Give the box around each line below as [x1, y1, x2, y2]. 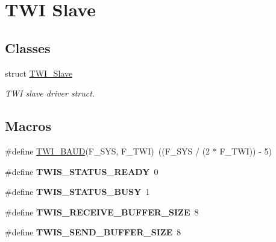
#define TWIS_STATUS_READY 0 [5, 165, 158, 177]
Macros [5, 116, 51, 135]
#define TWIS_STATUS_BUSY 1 [5, 185, 150, 198]
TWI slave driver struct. [5, 87, 95, 100]
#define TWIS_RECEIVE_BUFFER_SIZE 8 [5, 205, 199, 218]
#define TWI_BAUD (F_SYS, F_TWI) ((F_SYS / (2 [5, 144, 210, 157]
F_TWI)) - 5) [219, 144, 272, 157]
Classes [5, 38, 51, 57]
